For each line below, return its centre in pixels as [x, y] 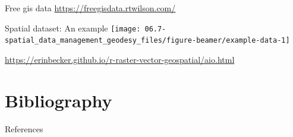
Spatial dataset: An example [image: [73, 28]
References [24, 128]
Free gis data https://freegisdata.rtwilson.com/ [90, 8]
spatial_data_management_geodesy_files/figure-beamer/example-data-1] [147, 41]
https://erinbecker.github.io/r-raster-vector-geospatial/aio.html [120, 59]
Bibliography [59, 100]
